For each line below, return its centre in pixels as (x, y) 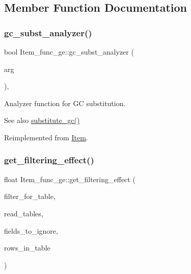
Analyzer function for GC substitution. (65, 103)
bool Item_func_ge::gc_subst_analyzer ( (69, 52)
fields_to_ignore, (31, 230)
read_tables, (24, 213)
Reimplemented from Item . (46, 137)
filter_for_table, (30, 196)
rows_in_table (27, 248)
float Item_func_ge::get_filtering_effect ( (70, 179)
